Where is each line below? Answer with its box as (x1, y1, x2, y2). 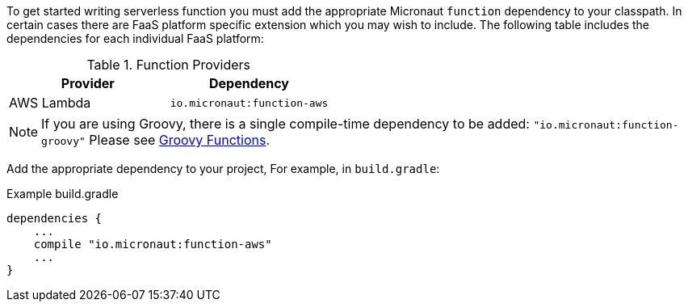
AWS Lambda (9, 95, 91, 111)
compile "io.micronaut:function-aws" (33, 238, 272, 251)
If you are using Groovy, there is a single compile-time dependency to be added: (41, 116, 530, 132)
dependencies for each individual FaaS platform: (6, 32, 264, 45)
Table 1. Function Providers (86, 57, 250, 73)
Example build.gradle (6, 187, 119, 200)
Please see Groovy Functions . (89, 132, 271, 148)
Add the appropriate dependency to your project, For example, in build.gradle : (6, 162, 440, 175)
